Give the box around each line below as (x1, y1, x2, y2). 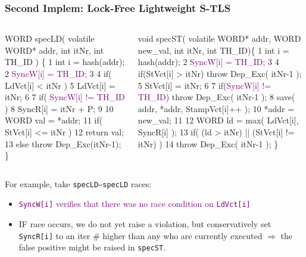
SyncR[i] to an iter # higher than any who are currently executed (18, 229, 263, 241)
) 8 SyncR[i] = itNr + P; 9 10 (5, 102, 114, 114)
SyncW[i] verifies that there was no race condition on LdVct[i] (18, 197, 251, 210)
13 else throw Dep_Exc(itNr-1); (5, 137, 121, 150)
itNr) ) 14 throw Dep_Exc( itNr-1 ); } (138, 137, 279, 150)
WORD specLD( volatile (5, 32, 95, 45)
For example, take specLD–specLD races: (5, 177, 152, 190)
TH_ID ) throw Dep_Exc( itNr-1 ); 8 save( (138, 91, 295, 103)
